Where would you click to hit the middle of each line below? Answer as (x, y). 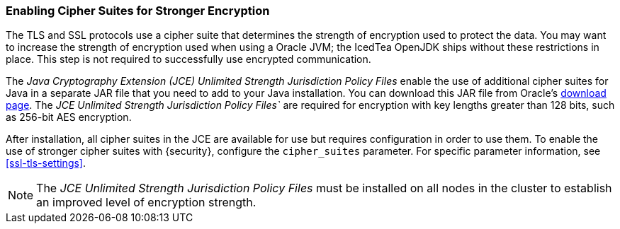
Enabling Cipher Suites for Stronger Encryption (138, 11)
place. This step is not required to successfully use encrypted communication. (188, 59)
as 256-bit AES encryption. (69, 117)
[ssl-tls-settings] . (46, 163)
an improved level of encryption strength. (146, 202)
